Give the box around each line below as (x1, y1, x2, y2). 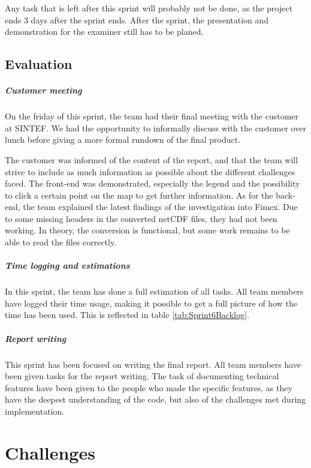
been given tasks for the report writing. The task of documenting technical (5, 370, 279, 382)
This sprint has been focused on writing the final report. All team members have (5, 358, 301, 370)
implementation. (5, 404, 65, 417)
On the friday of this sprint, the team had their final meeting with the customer (5, 110, 299, 122)
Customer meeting (5, 84, 82, 97)
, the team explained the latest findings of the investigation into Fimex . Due (17, 200, 298, 213)
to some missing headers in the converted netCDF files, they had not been (5, 212, 277, 224)
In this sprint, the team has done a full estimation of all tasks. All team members (5, 285, 304, 298)
